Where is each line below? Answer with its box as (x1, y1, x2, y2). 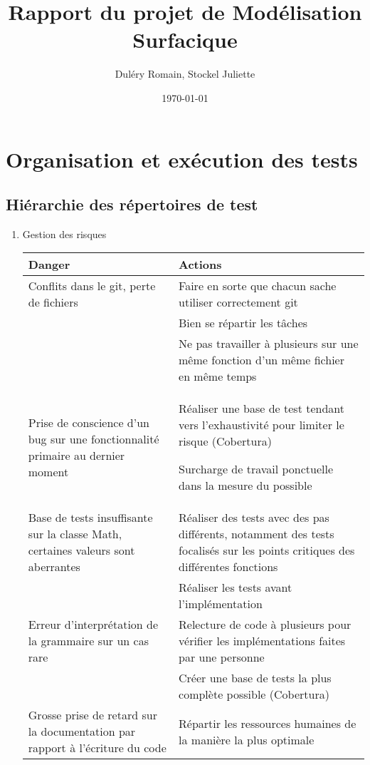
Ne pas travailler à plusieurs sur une (179, 335, 359, 352)
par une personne (179, 649, 265, 666)
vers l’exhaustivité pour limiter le (179, 416, 344, 433)
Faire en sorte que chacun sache (179, 277, 337, 294)
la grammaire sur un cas (28, 632, 149, 650)
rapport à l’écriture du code (28, 739, 166, 756)
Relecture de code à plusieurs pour (179, 616, 351, 633)
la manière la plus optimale (179, 731, 314, 748)
